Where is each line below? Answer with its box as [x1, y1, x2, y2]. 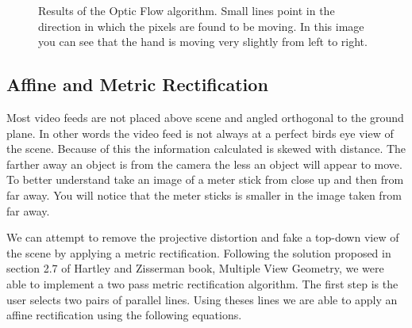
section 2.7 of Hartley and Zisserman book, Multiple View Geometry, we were [6, 260, 384, 277]
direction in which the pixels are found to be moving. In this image [38, 17, 364, 34]
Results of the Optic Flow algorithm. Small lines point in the [38, 2, 335, 18]
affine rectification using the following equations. [6, 307, 242, 323]
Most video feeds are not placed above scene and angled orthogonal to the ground [6, 109, 404, 125]
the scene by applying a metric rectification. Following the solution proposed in [6, 244, 391, 261]
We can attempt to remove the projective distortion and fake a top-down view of [6, 229, 399, 246]
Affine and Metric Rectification [6, 72, 268, 97]
